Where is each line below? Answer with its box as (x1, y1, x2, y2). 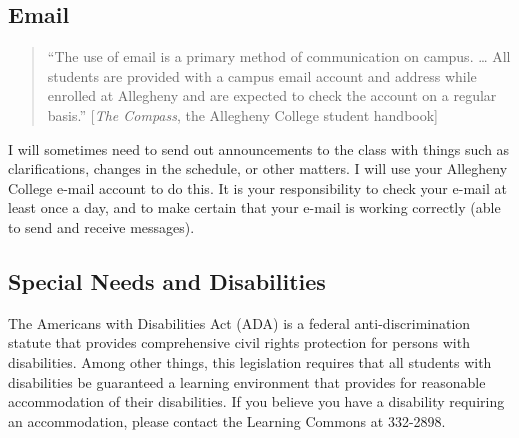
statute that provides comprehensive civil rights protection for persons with (8, 332, 470, 353)
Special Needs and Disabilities (8, 265, 326, 296)
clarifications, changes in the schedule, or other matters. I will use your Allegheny (8, 158, 508, 179)
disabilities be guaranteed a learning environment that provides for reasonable (8, 371, 486, 392)
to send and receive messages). (8, 216, 195, 237)
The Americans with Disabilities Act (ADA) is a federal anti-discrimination (8, 312, 471, 333)
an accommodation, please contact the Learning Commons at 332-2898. (8, 410, 446, 431)
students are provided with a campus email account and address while (47, 65, 477, 86)
